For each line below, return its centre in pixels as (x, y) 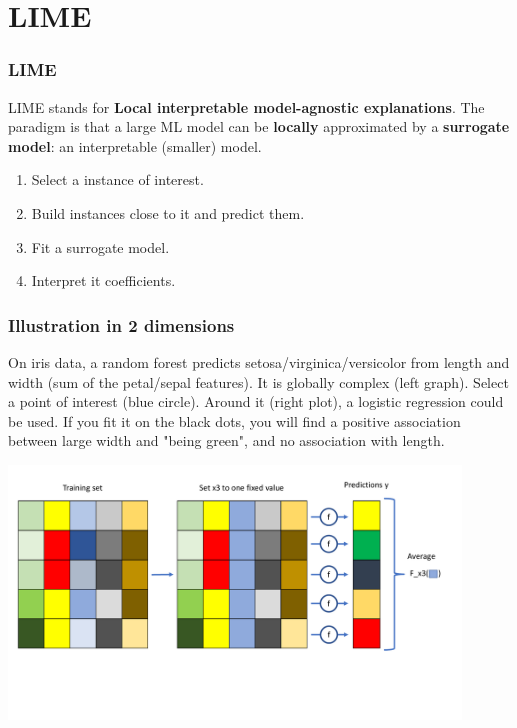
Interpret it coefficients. (103, 280)
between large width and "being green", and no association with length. (226, 440)
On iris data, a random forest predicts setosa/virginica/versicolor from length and (259, 361)
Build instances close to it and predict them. (168, 212)
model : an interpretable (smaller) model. (135, 145)
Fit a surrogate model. (100, 246)
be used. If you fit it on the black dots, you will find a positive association (234, 420)
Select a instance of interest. (117, 179)
